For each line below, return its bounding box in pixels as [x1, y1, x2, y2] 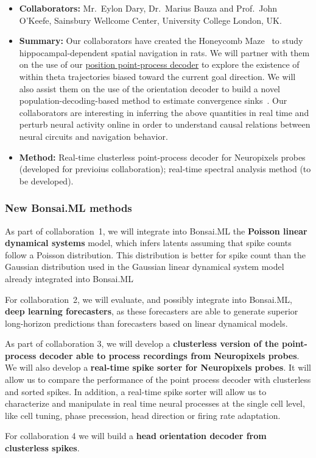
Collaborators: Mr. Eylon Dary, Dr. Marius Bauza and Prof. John [19, 2, 278, 14]
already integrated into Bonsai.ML [5, 272, 133, 285]
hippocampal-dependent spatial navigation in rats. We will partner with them [19, 46, 310, 59]
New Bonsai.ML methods [5, 200, 132, 216]
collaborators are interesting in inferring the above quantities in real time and [19, 106, 309, 118]
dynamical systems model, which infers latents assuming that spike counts [5, 236, 292, 249]
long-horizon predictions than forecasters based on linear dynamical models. [5, 316, 288, 329]
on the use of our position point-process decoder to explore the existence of [19, 58, 300, 71]
